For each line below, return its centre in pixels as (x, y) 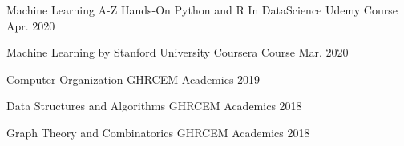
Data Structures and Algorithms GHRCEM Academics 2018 (154, 106)
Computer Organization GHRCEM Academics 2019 (133, 79)
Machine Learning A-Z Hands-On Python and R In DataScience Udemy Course (202, 10)
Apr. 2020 (31, 25)
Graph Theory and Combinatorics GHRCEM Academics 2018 (158, 132)
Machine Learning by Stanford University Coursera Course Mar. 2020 (178, 52)
